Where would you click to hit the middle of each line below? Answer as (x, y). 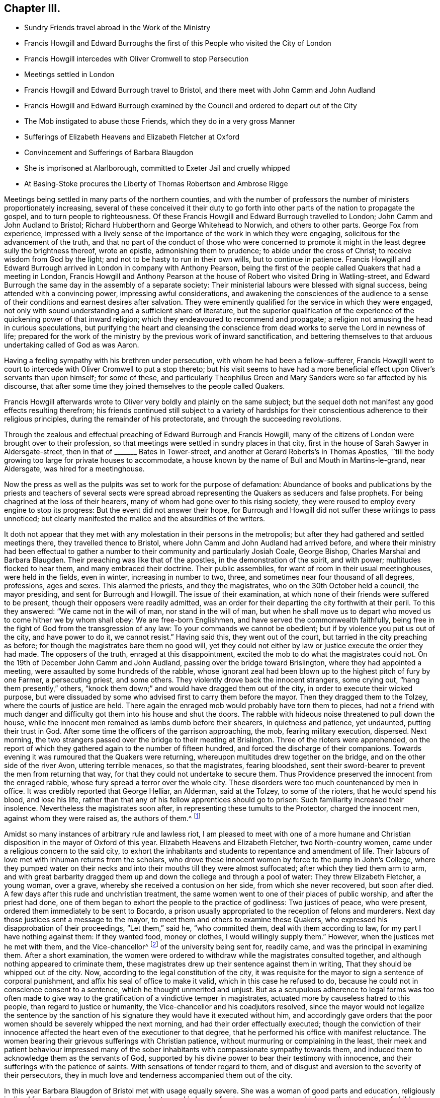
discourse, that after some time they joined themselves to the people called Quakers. (145, 386)
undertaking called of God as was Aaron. (72, 345)
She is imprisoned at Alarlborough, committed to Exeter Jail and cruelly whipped (157, 168)
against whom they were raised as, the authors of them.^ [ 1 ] (102, 818)
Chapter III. (32, 8)
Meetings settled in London (69, 75)
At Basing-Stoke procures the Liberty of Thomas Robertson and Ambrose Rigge (156, 184)
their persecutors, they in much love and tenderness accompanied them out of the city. (148, 1075)
